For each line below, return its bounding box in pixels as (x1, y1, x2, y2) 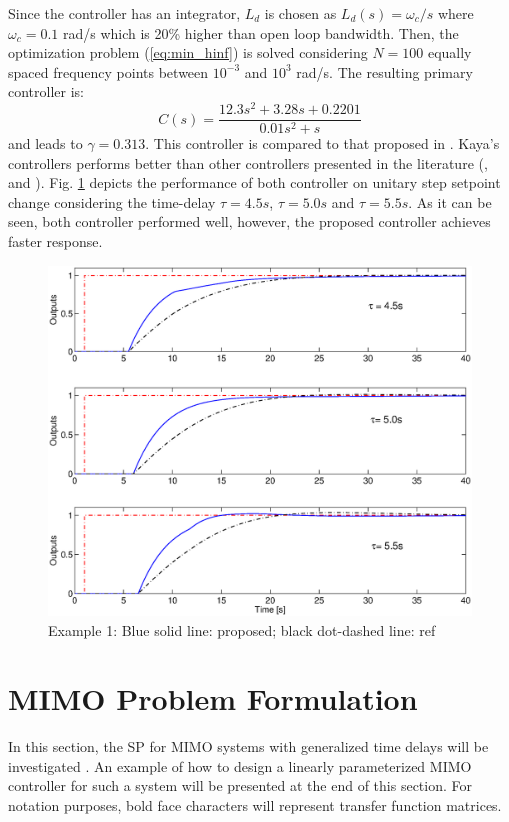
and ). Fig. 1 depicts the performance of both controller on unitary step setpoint (8, 172, 501, 193)
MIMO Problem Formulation (8, 678, 418, 719)
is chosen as (264, 3, 337, 23)
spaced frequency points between (8, 61, 209, 82)
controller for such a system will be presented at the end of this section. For (8, 775, 472, 796)
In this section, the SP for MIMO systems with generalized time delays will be (8, 736, 489, 757)
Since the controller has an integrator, (8, 3, 241, 23)
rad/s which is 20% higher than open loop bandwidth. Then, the (62, 22, 459, 43)
